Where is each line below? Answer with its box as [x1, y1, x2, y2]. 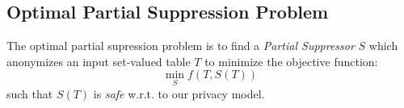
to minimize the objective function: [204, 52, 378, 69]
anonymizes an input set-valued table [6, 52, 191, 69]
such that [6, 85, 53, 102]
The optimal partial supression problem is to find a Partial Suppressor [6, 37, 355, 54]
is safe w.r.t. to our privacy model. [93, 85, 265, 102]
